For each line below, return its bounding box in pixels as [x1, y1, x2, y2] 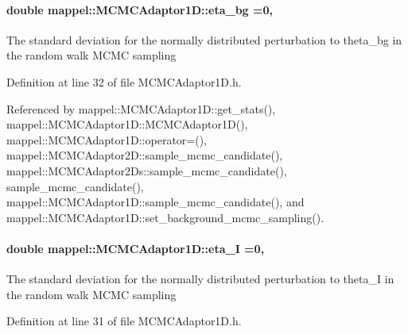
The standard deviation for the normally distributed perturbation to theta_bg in [6, 31, 402, 48]
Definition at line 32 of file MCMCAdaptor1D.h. [6, 73, 242, 90]
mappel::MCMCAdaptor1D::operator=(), [6, 131, 207, 148]
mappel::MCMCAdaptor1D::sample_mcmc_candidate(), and [6, 194, 305, 210]
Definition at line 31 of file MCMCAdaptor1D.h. [6, 313, 242, 329]
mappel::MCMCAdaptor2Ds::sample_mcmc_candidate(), [6, 162, 287, 179]
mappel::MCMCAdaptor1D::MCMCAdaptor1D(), [6, 116, 248, 132]
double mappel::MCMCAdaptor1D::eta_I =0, [6, 240, 265, 256]
